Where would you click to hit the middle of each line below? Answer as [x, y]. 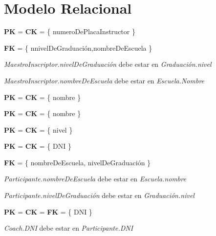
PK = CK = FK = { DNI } [48, 211]
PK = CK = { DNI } [38, 146]
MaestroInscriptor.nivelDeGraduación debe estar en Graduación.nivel [108, 64]
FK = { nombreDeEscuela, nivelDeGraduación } [77, 162]
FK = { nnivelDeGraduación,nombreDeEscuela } [78, 48]
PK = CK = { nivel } [38, 129]
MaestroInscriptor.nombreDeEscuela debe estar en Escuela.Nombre [104, 80]
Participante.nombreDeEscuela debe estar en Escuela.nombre [95, 179]
